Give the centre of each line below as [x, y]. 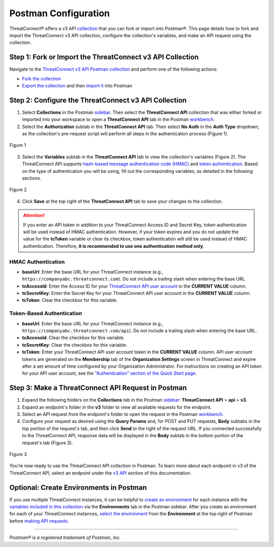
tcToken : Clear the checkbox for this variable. [70, 300]
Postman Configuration [60, 13]
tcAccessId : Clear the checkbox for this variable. [73, 338]
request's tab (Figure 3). [47, 443]
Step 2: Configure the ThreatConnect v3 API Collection [98, 100]
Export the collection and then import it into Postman [77, 86]
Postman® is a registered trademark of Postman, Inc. [65, 538]
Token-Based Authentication [46, 314]
